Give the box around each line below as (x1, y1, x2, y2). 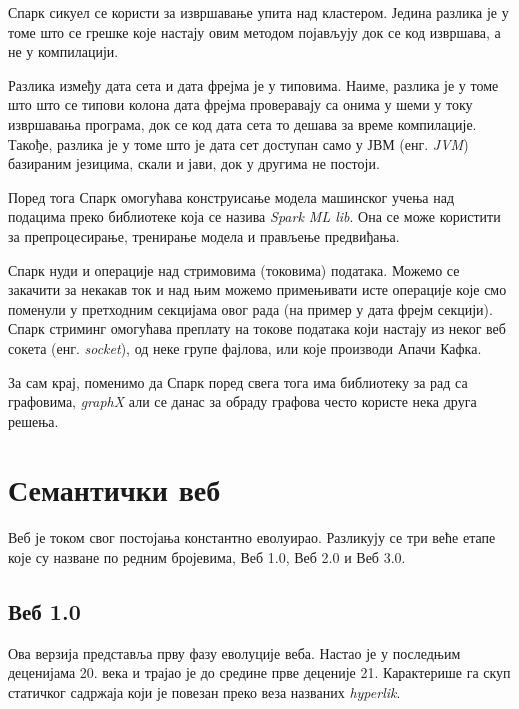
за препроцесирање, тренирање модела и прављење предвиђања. (8, 225, 400, 246)
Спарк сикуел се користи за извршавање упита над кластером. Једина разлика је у (8, 2, 509, 22)
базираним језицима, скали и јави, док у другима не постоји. (8, 153, 380, 174)
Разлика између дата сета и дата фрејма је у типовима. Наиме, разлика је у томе (8, 74, 499, 95)
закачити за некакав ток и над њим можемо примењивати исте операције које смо (8, 279, 507, 300)
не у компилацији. (8, 41, 119, 62)
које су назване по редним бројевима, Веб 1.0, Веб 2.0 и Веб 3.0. (8, 547, 406, 567)
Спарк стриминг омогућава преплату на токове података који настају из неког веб (8, 318, 506, 339)
